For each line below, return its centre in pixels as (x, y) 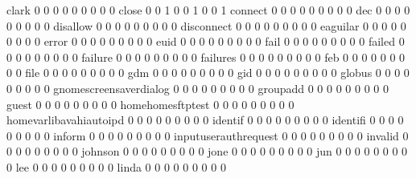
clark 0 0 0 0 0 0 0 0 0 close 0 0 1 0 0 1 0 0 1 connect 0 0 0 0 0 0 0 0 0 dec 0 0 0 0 (208, 10)
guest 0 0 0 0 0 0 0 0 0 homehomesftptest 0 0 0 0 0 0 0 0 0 (150, 104)
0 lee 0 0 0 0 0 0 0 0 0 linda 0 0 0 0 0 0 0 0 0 (116, 166)
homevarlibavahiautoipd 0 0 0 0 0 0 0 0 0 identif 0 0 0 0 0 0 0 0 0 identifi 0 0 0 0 (205, 120)
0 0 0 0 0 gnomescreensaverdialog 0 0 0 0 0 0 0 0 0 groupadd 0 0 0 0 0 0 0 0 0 (198, 88)
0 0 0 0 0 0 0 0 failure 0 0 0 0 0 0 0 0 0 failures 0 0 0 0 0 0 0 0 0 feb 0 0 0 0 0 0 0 (206, 57)
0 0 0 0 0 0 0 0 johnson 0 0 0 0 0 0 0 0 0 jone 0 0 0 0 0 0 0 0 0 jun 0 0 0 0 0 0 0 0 (207, 151)
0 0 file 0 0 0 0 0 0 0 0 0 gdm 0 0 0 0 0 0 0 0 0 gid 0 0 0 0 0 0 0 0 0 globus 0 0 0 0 (208, 73)
